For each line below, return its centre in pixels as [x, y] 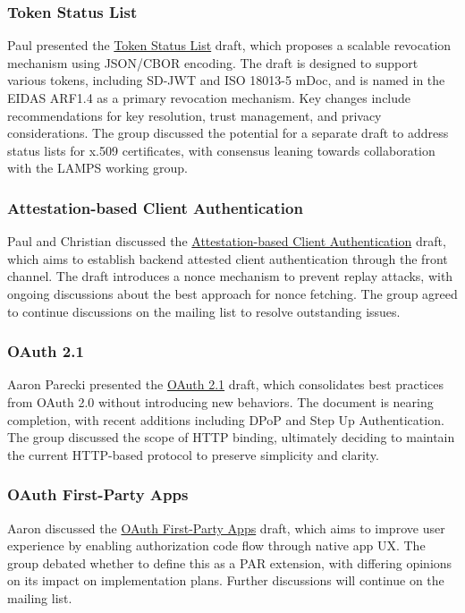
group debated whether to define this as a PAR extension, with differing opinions [230, 562]
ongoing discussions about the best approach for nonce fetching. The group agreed [232, 293]
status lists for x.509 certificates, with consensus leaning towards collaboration [221, 150]
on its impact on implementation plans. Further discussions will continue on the [226, 580]
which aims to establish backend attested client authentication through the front [228, 258]
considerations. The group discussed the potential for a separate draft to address [228, 133]
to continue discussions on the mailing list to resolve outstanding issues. [204, 311]
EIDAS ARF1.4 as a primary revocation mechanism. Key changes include [209, 98]
